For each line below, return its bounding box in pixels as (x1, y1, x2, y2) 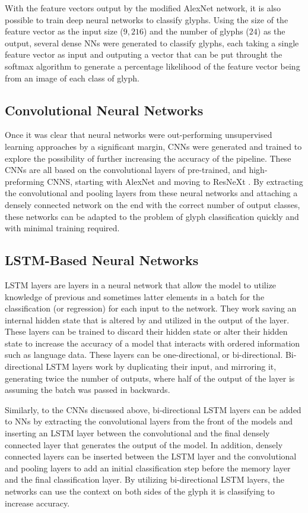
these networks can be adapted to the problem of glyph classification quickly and (5, 210, 299, 222)
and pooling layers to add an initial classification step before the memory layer (5, 461, 291, 474)
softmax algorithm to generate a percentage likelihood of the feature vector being (5, 59, 300, 72)
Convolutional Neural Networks (5, 100, 204, 119)
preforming (5, 175, 45, 187)
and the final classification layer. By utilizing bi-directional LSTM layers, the (5, 473, 284, 486)
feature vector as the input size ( (5, 25, 123, 37)
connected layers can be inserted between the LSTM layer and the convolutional (5, 450, 297, 462)
